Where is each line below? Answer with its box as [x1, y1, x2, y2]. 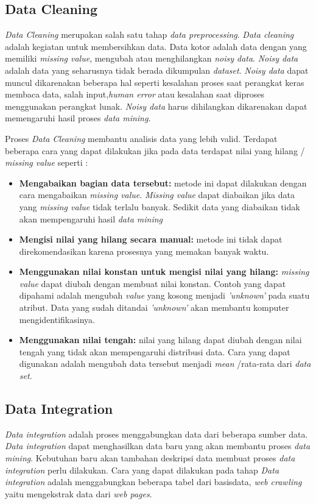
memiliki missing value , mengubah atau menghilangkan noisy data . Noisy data [5, 52, 298, 65]
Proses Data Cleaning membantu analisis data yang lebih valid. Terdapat [5, 132, 278, 144]
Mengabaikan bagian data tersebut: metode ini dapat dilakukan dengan [19, 176, 307, 189]
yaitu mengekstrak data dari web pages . [5, 487, 152, 500]
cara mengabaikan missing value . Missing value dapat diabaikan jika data [19, 188, 295, 201]
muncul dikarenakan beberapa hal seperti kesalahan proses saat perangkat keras [5, 76, 304, 88]
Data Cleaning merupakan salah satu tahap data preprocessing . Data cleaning [5, 28, 294, 41]
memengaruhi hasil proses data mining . [5, 112, 151, 124]
